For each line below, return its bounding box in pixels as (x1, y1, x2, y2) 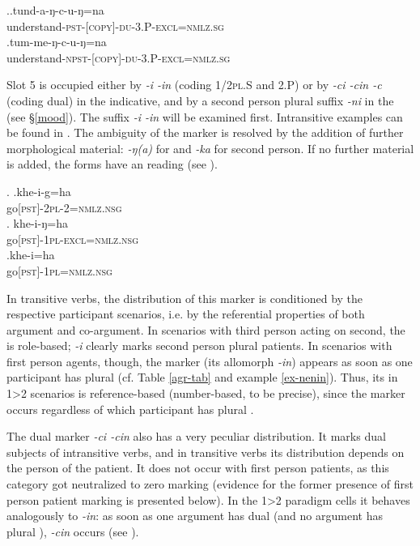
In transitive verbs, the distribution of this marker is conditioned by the (6, 289, 363, 306)
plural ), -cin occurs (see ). (6, 523, 139, 540)
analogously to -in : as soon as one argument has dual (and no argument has (6, 507, 383, 524)
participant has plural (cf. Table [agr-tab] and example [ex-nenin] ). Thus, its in (6, 369, 398, 386)
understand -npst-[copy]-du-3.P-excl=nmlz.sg (6, 49, 231, 66)
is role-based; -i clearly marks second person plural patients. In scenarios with (6, 337, 392, 354)
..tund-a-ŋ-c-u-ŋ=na (6, 2, 104, 18)
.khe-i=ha (6, 246, 55, 263)
